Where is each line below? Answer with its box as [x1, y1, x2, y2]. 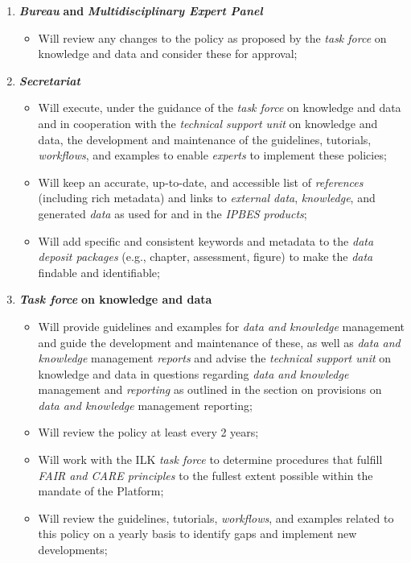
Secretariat [18, 72, 80, 89]
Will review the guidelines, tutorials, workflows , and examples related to [38, 509, 394, 526]
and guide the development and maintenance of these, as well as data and [38, 333, 401, 350]
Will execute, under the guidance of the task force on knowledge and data [38, 99, 401, 116]
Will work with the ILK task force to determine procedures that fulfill [38, 451, 383, 468]
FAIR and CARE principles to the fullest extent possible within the [38, 466, 373, 483]
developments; [38, 541, 108, 558]
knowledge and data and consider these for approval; [38, 45, 298, 62]
